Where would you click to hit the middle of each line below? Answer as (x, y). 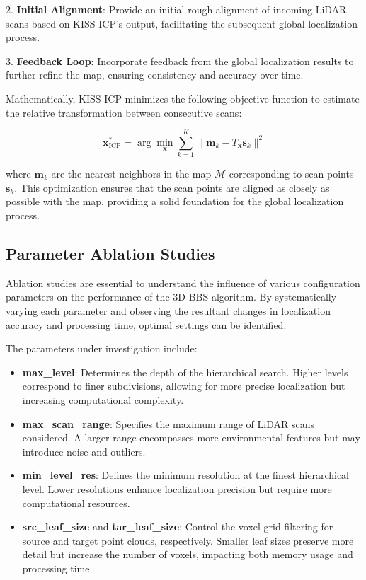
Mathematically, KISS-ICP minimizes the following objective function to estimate (183, 98)
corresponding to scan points (291, 174)
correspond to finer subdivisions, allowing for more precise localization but (184, 386)
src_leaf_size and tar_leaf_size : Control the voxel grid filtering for (178, 527)
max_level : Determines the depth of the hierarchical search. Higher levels (185, 372)
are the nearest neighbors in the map (131, 174)
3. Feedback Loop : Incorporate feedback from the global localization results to (180, 60)
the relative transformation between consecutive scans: (124, 112)
